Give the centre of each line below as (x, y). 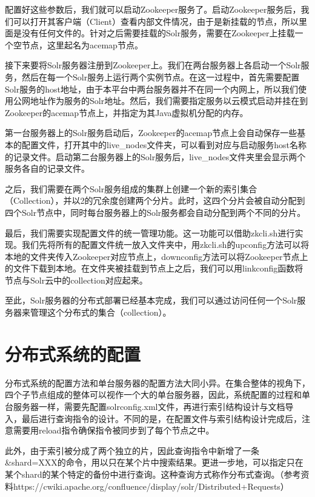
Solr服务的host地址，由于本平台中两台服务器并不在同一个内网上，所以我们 (151, 89)
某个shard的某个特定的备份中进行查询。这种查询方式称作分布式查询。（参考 (153, 474)
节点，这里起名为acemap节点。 (82, 44)
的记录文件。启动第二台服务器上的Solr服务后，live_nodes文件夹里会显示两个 (155, 156)
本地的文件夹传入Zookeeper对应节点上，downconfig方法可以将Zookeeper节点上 (157, 256)
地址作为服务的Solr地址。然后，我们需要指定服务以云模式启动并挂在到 (169, 101)
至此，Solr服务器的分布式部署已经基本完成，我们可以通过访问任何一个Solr (151, 300)
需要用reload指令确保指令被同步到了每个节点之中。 (114, 430)
